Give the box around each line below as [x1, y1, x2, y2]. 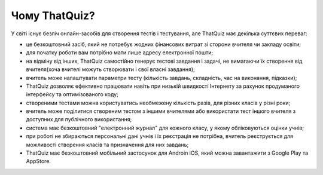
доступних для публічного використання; [26, 116, 132, 123]
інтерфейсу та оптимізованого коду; [26, 91, 119, 98]
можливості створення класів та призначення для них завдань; [26, 141, 189, 148]
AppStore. [26, 158, 51, 165]
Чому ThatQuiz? [11, 9, 95, 22]
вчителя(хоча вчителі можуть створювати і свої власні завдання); [26, 66, 196, 73]
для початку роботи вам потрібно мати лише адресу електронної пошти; [26, 49, 214, 56]
